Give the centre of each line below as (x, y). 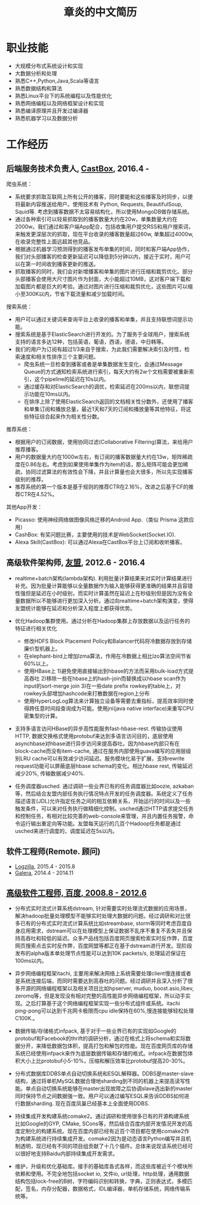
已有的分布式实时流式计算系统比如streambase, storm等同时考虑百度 (103, 923)
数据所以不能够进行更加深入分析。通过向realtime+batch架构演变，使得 (107, 600)
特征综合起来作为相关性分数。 (66, 416)
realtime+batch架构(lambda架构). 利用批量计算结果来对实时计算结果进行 (104, 578)
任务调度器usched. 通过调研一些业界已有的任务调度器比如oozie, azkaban (104, 786)
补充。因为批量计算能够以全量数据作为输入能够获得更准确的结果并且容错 (104, 585)
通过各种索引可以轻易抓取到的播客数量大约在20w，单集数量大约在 (96, 219)
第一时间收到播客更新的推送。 (62, 264)
